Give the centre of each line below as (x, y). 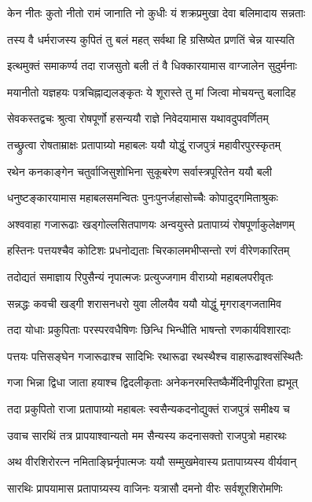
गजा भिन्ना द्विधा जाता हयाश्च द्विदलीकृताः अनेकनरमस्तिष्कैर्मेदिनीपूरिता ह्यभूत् (152, 382)
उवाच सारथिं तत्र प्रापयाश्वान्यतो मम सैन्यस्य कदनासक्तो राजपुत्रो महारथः (147, 435)
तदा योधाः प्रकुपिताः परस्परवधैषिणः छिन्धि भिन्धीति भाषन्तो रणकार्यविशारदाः (149, 330)
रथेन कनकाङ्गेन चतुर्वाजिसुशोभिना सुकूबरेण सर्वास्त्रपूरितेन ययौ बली (139, 171)
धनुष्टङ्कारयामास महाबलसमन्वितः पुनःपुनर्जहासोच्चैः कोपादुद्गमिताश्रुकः (143, 198)
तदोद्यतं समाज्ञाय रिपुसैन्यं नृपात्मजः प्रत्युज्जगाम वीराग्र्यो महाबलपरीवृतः (140, 276)
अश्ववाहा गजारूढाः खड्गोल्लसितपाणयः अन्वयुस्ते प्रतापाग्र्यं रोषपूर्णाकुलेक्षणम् (151, 224)
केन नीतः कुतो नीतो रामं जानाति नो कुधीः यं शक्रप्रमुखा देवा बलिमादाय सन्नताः (156, 13)
